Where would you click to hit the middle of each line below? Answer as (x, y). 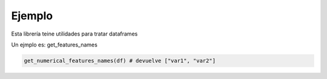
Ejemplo (32, 16)
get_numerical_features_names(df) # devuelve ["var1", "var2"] (120, 61)
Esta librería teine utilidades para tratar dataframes (74, 34)
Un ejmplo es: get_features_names (54, 45)
